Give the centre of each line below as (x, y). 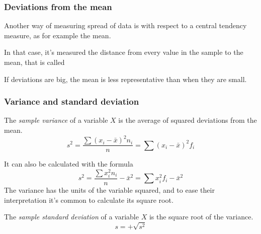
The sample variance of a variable (56, 120)
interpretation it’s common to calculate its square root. (89, 200)
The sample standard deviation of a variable (71, 217)
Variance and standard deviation (72, 101)
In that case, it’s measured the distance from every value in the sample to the (124, 52)
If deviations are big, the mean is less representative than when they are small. (125, 79)
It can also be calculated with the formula (69, 164)
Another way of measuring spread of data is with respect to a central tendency (125, 25)
